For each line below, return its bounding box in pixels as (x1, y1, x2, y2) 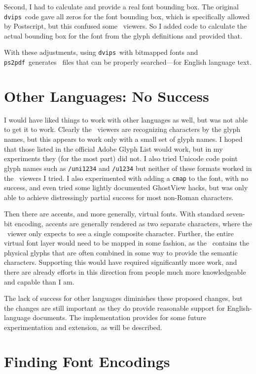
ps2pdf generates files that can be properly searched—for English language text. (4, 57, 252, 67)
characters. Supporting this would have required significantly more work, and (4, 257, 237, 267)
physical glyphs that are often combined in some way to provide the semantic (4, 247, 238, 257)
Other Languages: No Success (4, 85, 209, 106)
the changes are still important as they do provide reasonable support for (4, 302, 225, 313)
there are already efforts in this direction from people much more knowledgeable (4, 266, 246, 277)
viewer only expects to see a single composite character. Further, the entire (7, 228, 234, 238)
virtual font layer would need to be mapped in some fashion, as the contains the (4, 238, 249, 248)
